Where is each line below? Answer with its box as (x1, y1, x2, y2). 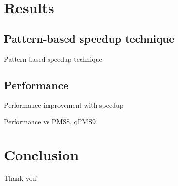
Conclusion (4, 144, 79, 164)
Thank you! (4, 172, 38, 183)
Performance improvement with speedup (4, 100, 124, 110)
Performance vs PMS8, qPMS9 (4, 116, 96, 126)
